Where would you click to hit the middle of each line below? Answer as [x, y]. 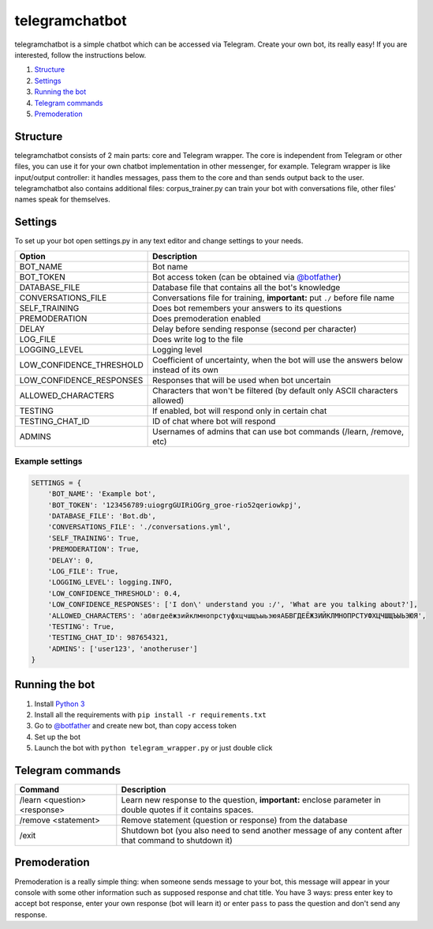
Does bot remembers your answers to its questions [247, 308]
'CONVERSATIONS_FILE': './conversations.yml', [140, 527]
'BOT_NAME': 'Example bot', [102, 494]
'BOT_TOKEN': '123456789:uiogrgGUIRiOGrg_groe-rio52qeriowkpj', [175, 505]
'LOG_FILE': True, [83, 571]
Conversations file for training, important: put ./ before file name [273, 298]
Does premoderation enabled [207, 318]
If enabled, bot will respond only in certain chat [240, 411]
